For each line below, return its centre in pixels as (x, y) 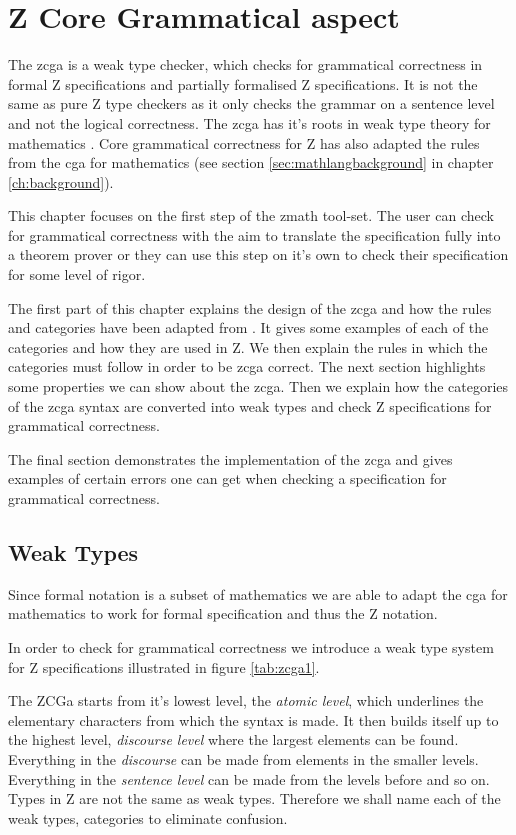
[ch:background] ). (61, 181)
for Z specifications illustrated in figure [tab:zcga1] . (164, 666)
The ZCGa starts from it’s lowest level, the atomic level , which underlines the (246, 700)
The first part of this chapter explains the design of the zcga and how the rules (250, 307)
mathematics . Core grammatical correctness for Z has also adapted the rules (244, 142)
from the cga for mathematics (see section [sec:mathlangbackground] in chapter (251, 162)
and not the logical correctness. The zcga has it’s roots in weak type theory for (249, 122)
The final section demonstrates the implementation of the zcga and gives (230, 458)
